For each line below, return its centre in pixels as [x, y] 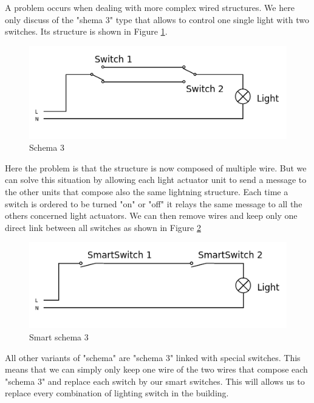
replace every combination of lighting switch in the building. [117, 393]
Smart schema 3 [59, 336]
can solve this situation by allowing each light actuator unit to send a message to [156, 180]
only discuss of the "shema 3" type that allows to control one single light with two [157, 19]
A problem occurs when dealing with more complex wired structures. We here [150, 7]
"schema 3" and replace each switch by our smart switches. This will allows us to [155, 381]
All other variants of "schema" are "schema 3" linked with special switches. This [153, 357]
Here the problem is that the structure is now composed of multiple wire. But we [156, 167]
